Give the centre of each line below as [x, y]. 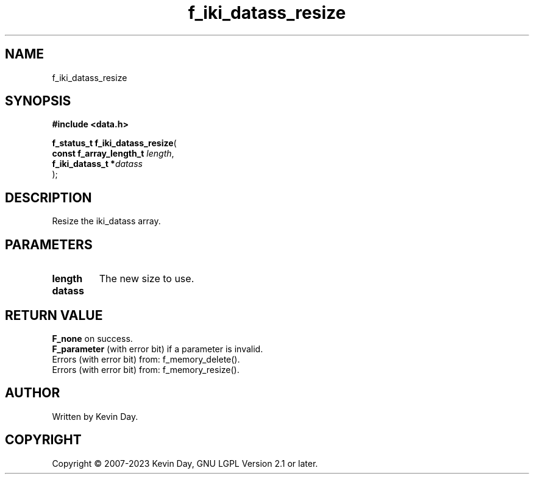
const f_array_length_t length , [113, 154]
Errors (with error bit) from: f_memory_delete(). [146, 359]
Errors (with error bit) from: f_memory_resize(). [146, 369]
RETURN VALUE [54, 315]
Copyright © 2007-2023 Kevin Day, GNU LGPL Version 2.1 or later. [185, 463]
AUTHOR [33, 393]
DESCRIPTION [48, 197]
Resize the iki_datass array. [106, 221]
